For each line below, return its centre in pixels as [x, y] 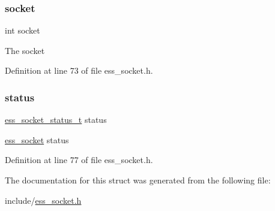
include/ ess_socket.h [43, 200]
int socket [23, 30]
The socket [25, 50]
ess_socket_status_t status [56, 120]
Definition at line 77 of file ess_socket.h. [79, 160]
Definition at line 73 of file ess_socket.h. [79, 70]
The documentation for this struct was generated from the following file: [138, 180]
